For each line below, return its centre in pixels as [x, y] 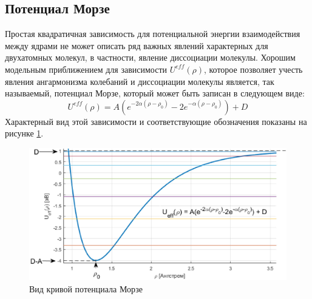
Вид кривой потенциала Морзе [86, 288]
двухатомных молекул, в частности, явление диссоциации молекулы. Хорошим [150, 57]
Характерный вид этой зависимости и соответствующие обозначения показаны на [156, 121]
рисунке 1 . [24, 133]
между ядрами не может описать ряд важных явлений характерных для [137, 45]
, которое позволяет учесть [253, 69]
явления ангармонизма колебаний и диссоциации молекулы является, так [140, 81]
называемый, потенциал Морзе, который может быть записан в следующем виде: [155, 93]
